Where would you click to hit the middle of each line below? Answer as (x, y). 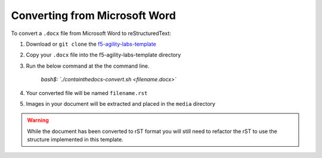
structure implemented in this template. (75, 140)
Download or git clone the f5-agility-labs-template (91, 44)
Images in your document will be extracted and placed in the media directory (121, 103)
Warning (38, 120)
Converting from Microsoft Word (93, 15)
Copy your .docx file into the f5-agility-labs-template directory (103, 55)
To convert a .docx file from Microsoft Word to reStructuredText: (91, 33)
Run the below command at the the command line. (88, 66)
